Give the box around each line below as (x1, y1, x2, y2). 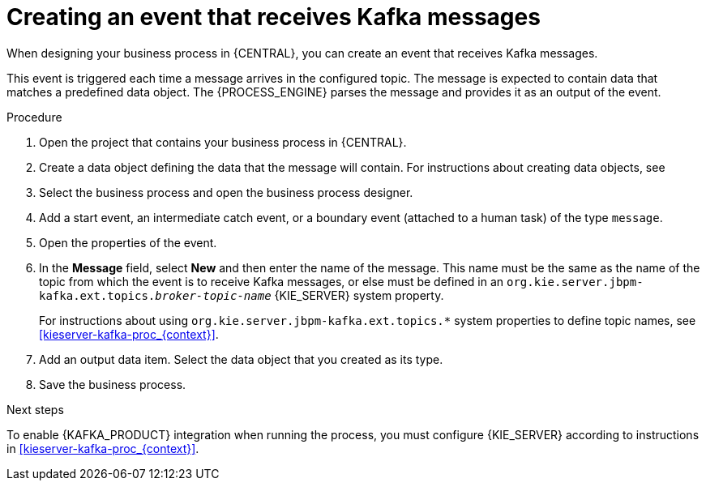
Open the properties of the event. (39, 235, 217, 250)
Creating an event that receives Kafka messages (6, 3, 541, 31)
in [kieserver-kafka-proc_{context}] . (6, 441, 199, 455)
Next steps (6, 402, 64, 417)
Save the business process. (39, 377, 186, 391)
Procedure (6, 109, 62, 124)
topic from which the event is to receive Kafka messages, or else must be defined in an (39, 274, 504, 288)
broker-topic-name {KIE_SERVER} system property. (155, 288, 444, 302)
